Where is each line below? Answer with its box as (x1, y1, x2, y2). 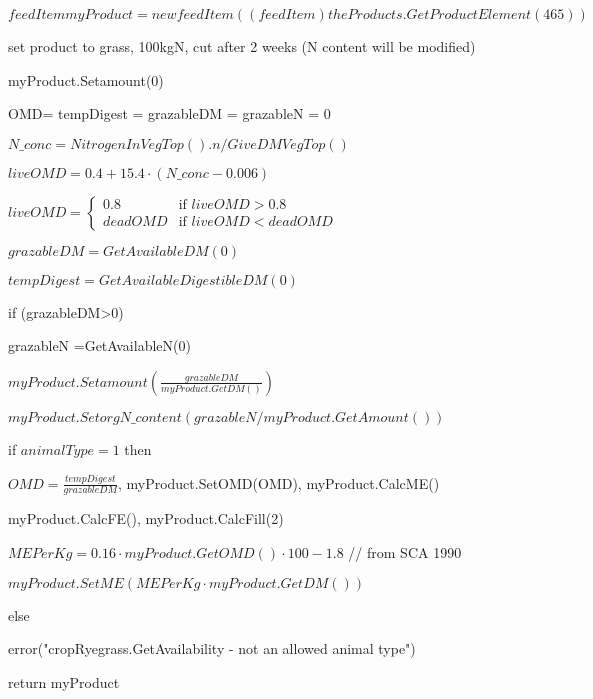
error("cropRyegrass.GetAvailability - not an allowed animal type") (8, 638, 416, 659)
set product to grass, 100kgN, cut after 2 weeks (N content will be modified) (8, 36, 476, 56)
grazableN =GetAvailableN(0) (8, 335, 191, 356)
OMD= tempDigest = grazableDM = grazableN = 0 (8, 103, 331, 124)
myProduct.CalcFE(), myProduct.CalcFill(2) (8, 508, 284, 529)
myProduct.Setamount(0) (8, 69, 164, 90)
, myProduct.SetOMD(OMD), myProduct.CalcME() (117, 472, 440, 493)
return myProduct (8, 671, 120, 692)
